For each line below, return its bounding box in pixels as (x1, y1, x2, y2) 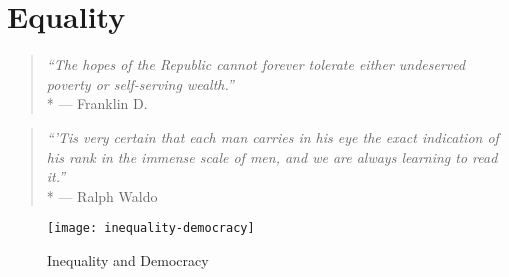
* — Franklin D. (46, 93, 148, 114)
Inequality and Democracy (47, 249, 209, 270)
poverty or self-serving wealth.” (46, 73, 234, 94)
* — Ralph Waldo (46, 185, 158, 206)
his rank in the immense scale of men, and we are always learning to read (46, 146, 498, 167)
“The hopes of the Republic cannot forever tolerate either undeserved (46, 54, 466, 75)
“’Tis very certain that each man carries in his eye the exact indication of (46, 126, 499, 147)
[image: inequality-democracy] (47, 221, 255, 236)
